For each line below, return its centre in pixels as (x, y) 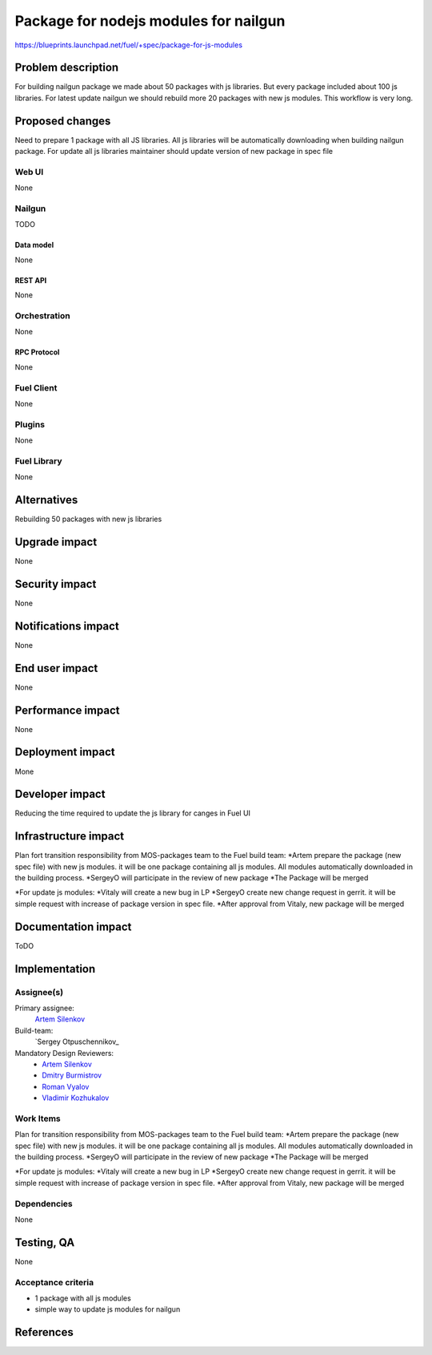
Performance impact (67, 710)
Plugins (30, 424)
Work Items (38, 1118)
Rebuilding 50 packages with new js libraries (88, 519)
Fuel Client (36, 387)
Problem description (67, 68)
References (44, 1332)
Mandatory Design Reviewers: (64, 1053)
